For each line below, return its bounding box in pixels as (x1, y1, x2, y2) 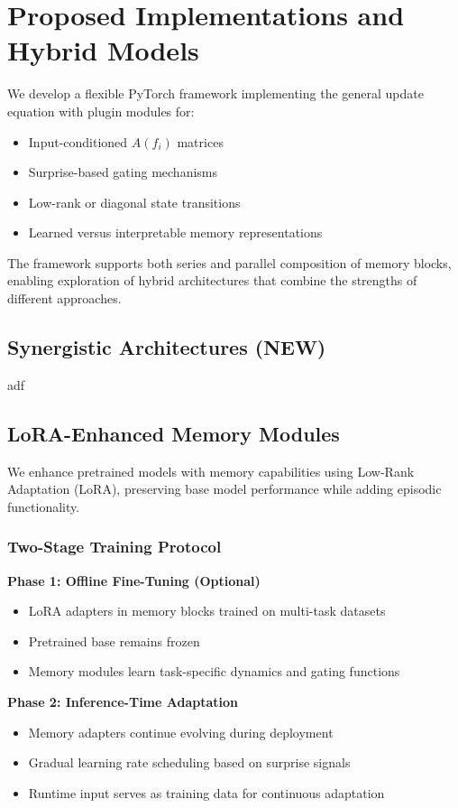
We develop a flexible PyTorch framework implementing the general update (7, 84, 424, 103)
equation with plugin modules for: (7, 101, 195, 120)
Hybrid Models (7, 32, 199, 69)
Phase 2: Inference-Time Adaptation (7, 692, 239, 711)
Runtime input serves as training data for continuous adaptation (28, 783, 385, 802)
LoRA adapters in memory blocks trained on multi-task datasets (28, 601, 386, 620)
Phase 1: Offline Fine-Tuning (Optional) (7, 571, 261, 590)
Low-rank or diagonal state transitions (28, 192, 241, 211)
